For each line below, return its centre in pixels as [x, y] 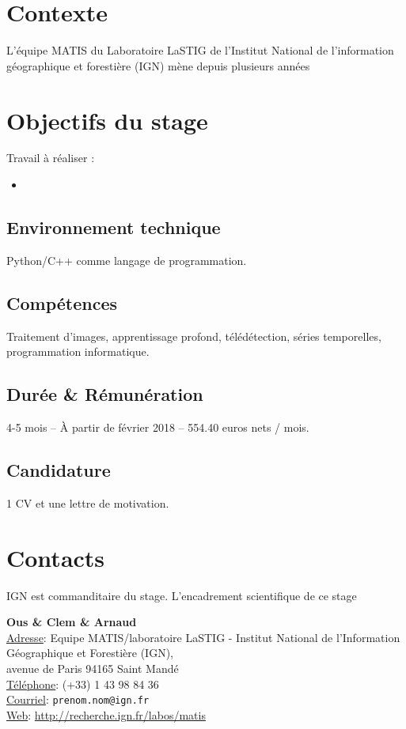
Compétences [62, 302]
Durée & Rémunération [105, 394]
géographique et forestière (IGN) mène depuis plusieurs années [158, 65]
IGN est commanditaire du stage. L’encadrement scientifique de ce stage [182, 595]
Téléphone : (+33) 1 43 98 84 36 [83, 684]
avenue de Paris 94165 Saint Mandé [93, 668]
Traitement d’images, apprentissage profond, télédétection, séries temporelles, [194, 336]
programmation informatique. [78, 351]
